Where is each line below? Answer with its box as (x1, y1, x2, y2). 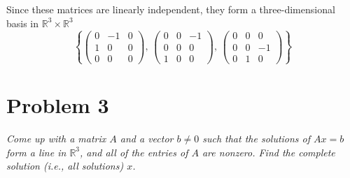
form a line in (6, 144, 66, 159)
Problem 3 (6, 91, 109, 119)
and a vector (120, 131, 174, 145)
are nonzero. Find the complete (202, 144, 335, 159)
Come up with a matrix (6, 131, 106, 145)
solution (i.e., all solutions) (6, 158, 124, 173)
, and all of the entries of (80, 144, 188, 159)
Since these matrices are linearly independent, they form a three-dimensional (6, 2, 335, 16)
